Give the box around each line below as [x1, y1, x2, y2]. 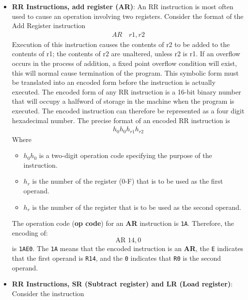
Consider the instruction [12, 288, 84, 298]
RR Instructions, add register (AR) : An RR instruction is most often [12, 1, 233, 11]
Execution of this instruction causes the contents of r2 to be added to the [12, 39, 230, 49]
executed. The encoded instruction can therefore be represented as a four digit [12, 105, 245, 115]
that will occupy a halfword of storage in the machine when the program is [12, 96, 234, 106]
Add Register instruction [12, 20, 86, 31]
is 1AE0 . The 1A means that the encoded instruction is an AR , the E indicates [12, 243, 244, 253]
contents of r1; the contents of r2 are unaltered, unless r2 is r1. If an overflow [12, 48, 240, 59]
